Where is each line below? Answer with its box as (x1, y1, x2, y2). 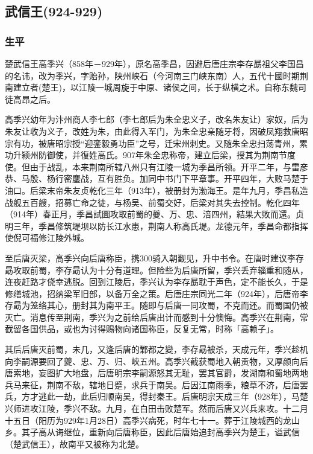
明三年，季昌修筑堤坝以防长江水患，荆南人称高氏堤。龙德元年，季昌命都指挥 (5, 219, 308, 232)
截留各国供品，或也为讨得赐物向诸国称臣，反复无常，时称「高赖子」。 (5, 322, 279, 335)
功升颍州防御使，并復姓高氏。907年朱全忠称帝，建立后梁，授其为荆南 (5, 149, 279, 161)
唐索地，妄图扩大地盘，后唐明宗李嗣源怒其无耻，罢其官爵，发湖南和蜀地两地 (5, 366, 308, 379)
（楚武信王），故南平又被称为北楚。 (5, 437, 144, 450)
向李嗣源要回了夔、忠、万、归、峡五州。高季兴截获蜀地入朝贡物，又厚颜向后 (5, 354, 308, 367)
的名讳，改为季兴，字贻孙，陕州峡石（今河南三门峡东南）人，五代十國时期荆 (5, 69, 308, 82)
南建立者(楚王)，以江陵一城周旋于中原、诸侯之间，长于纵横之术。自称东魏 (5, 81, 298, 94)
